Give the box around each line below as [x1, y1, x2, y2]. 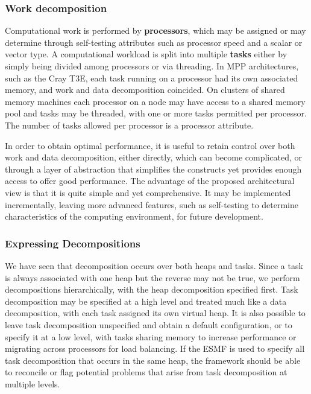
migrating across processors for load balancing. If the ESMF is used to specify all [5, 342, 305, 355]
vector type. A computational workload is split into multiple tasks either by [5, 48, 287, 60]
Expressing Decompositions [5, 235, 140, 250]
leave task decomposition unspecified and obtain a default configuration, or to [5, 318, 292, 331]
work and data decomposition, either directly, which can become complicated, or [5, 151, 302, 164]
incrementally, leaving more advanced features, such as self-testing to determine [5, 198, 299, 211]
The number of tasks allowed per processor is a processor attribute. [5, 118, 254, 131]
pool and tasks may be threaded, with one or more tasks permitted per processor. [5, 107, 307, 119]
